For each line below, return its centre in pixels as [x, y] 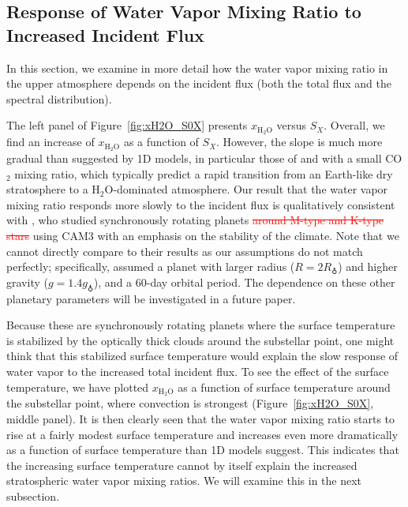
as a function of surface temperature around [284, 387]
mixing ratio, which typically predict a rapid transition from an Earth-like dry [204, 173]
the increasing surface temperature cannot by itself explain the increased [182, 465]
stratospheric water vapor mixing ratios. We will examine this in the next [184, 481]
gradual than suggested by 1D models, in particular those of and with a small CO [204, 158]
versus [292, 125]
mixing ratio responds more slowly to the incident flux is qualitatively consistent [201, 204]
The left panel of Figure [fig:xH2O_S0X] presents [127, 125]
